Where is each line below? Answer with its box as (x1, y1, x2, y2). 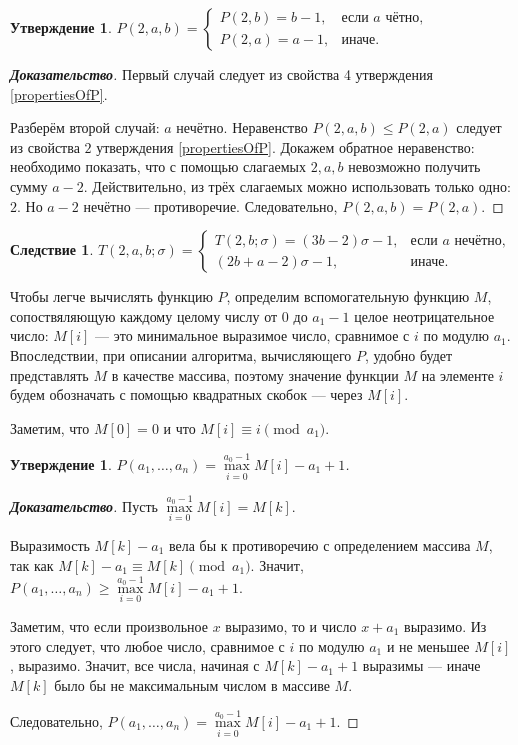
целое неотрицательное (354, 305, 495, 326)
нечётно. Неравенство (176, 117, 308, 138)
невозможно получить (348, 156, 481, 177)
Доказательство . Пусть (10, 495, 158, 516)
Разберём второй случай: (10, 117, 160, 138)
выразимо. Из (404, 616, 487, 637)
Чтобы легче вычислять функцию (10, 286, 213, 307)
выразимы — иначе (362, 655, 481, 676)
